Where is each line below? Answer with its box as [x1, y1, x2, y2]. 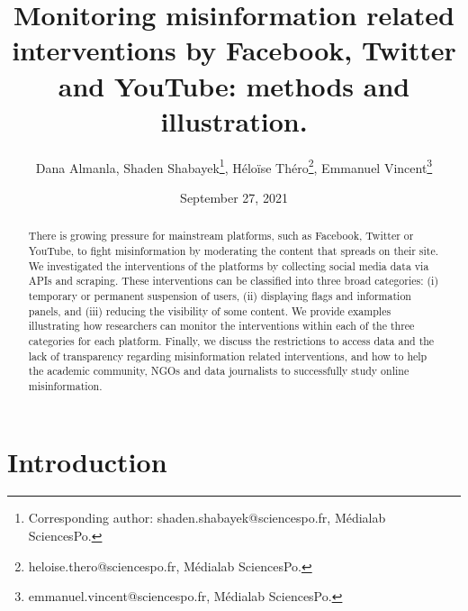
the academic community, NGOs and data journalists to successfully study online [28, 363, 409, 378]
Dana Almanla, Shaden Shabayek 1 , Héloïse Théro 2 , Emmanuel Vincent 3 [35, 155, 433, 177]
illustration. [160, 102, 308, 139]
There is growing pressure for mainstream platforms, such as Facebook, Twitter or [28, 228, 414, 243]
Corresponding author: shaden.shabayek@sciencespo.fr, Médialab [28, 508, 386, 527]
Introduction [7, 442, 167, 479]
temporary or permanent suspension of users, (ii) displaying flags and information [28, 287, 411, 303]
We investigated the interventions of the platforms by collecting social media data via [28, 258, 429, 273]
